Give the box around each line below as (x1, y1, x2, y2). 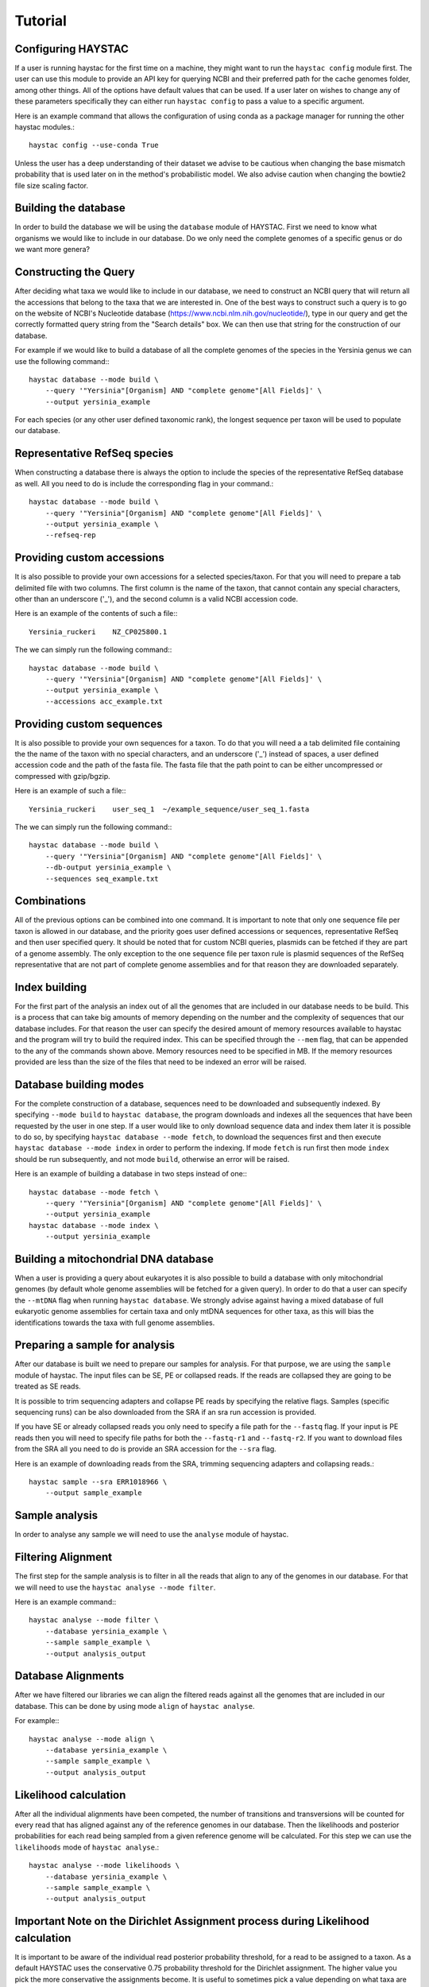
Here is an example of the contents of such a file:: (14, 609, 178, 618)
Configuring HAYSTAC (14, 42, 129, 56)
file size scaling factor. (14, 180, 89, 190)
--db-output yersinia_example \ (44, 863, 172, 872)
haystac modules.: (14, 122, 75, 132)
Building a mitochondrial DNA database (14, 1252, 214, 1265)
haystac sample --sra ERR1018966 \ (29, 1477, 168, 1486)
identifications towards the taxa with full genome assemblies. (14, 1318, 215, 1327)
